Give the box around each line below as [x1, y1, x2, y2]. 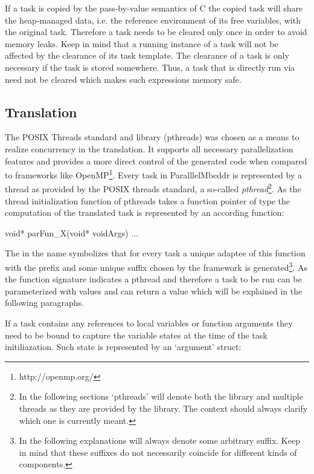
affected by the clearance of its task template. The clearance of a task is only [5, 49, 289, 62]
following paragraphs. [5, 296, 84, 309]
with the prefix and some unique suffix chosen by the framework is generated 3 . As [5, 259, 308, 273]
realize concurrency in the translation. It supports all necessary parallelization [5, 142, 293, 155]
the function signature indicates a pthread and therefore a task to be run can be [5, 273, 302, 285]
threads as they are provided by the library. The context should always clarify [19, 402, 308, 415]
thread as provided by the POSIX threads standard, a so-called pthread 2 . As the [5, 181, 301, 195]
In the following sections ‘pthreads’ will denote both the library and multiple [19, 390, 303, 403]
